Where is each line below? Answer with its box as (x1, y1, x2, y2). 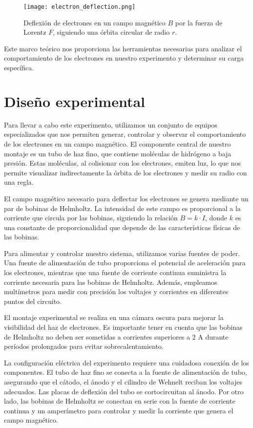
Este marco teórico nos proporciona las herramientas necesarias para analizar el (4, 43, 242, 53)
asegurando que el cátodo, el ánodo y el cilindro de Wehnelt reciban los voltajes (4, 377, 243, 386)
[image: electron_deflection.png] (23, 3, 136, 10)
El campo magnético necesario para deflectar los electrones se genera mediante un (4, 193, 249, 203)
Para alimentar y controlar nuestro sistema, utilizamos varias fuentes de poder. (4, 248, 240, 258)
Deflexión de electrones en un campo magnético (23, 17, 166, 27)
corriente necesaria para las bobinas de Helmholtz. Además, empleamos (4, 277, 217, 287)
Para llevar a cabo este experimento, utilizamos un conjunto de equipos (4, 119, 217, 129)
